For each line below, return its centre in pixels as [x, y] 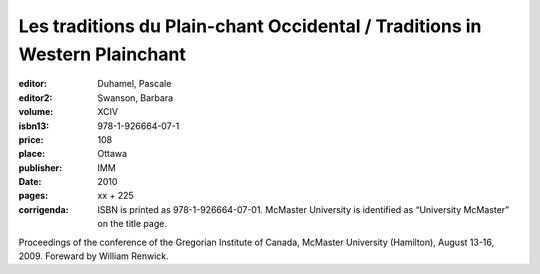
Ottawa [112, 154]
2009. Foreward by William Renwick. [93, 256]
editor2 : [35, 97]
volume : [36, 112]
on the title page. [132, 224]
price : [31, 139]
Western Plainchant [102, 54]
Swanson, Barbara [135, 97]
